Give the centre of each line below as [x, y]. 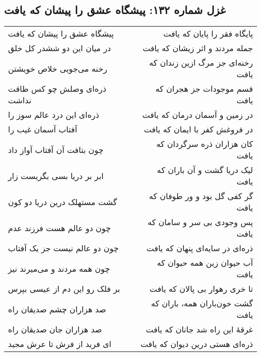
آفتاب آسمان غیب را [43, 129]
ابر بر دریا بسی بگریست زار [56, 175]
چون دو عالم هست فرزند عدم [59, 228]
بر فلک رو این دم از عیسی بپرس [64, 289]
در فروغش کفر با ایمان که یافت [198, 129]
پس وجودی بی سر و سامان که [200, 222]
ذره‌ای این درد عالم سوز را [54, 115]
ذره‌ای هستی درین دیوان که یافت [197, 344]
